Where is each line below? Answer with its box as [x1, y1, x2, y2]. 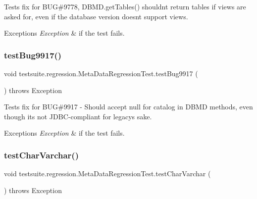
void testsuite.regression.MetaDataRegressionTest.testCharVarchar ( [4, 168, 211, 179]
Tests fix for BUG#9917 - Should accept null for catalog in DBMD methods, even [4, 101, 253, 112]
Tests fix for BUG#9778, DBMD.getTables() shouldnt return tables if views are [4, 1, 246, 11]
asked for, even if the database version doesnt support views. [4, 11, 188, 21]
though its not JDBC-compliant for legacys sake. [4, 111, 152, 121]
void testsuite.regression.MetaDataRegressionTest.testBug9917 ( [4, 68, 198, 78]
